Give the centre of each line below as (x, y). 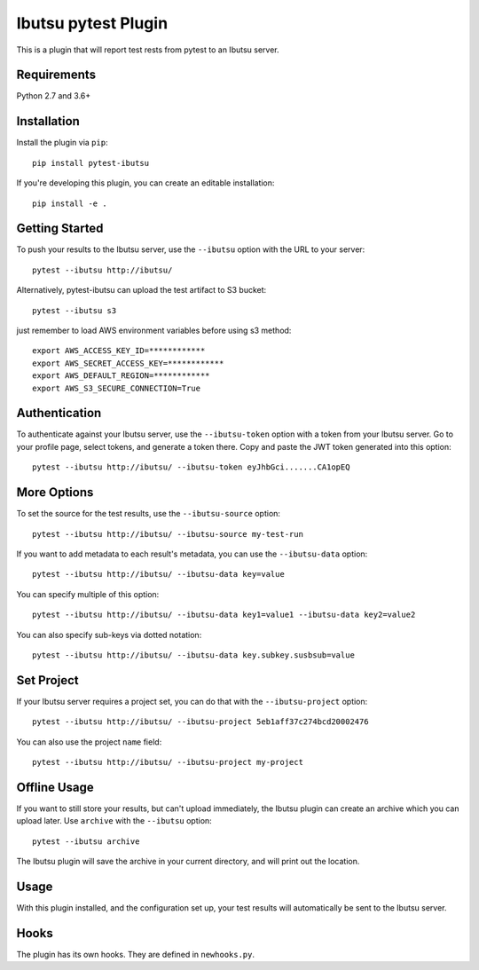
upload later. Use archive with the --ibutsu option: (114, 821)
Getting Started (60, 229)
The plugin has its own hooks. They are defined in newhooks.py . (136, 954)
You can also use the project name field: (89, 742)
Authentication (59, 413)
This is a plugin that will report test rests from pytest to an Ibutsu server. (148, 50)
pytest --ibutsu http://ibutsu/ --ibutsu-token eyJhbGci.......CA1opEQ (191, 467)
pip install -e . (70, 203)
